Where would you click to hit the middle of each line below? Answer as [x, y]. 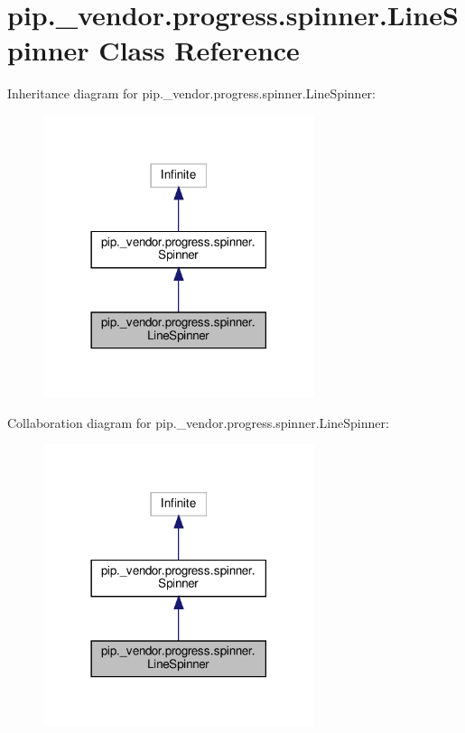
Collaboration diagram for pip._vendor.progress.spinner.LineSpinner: [198, 422]
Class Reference [199, 50]
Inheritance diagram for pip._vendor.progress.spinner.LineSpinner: [192, 93]
